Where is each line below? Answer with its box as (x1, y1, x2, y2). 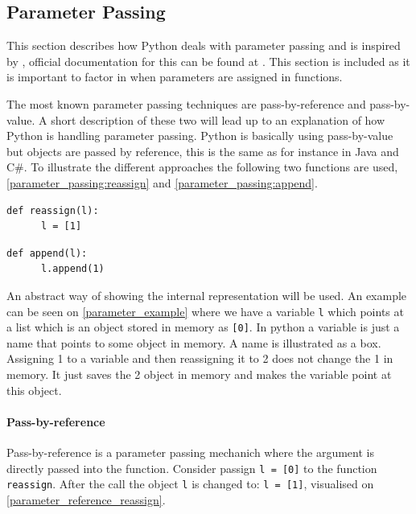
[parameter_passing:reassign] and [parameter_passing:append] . (6, 174, 318, 191)
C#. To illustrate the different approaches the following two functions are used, (6, 158, 398, 175)
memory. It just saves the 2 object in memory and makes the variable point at (6, 366, 392, 383)
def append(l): (6, 247, 88, 259)
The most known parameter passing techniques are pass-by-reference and (6, 95, 366, 112)
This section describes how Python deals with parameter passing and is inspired (6, 37, 401, 54)
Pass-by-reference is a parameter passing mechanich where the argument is (6, 444, 374, 460)
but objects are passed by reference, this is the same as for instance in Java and (6, 142, 399, 159)
